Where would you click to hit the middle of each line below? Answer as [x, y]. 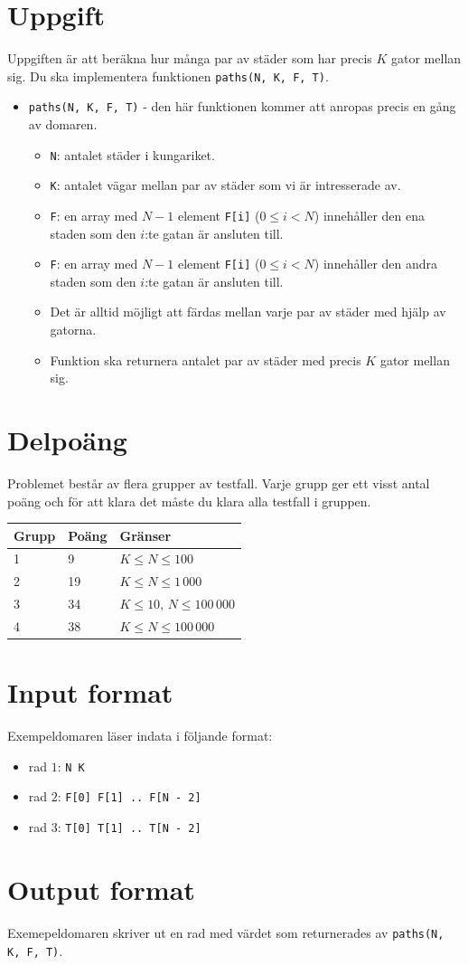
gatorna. [73, 330]
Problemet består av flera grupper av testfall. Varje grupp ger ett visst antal [219, 482]
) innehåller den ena [370, 215]
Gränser [145, 535]
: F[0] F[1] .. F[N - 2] [129, 796]
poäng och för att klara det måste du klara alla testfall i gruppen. [189, 501]
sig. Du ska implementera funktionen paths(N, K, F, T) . [168, 76]
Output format [101, 889]
